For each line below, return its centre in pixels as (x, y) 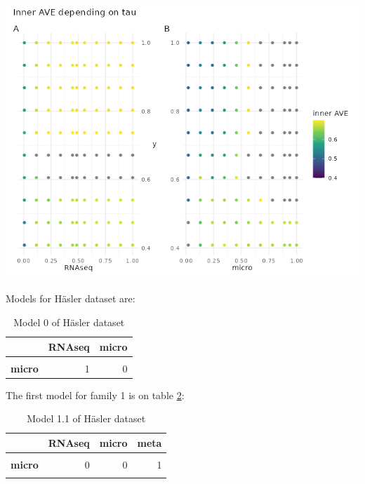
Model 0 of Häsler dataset (69, 322)
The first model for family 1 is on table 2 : (95, 395)
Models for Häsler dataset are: (71, 298)
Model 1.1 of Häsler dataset (86, 418)
